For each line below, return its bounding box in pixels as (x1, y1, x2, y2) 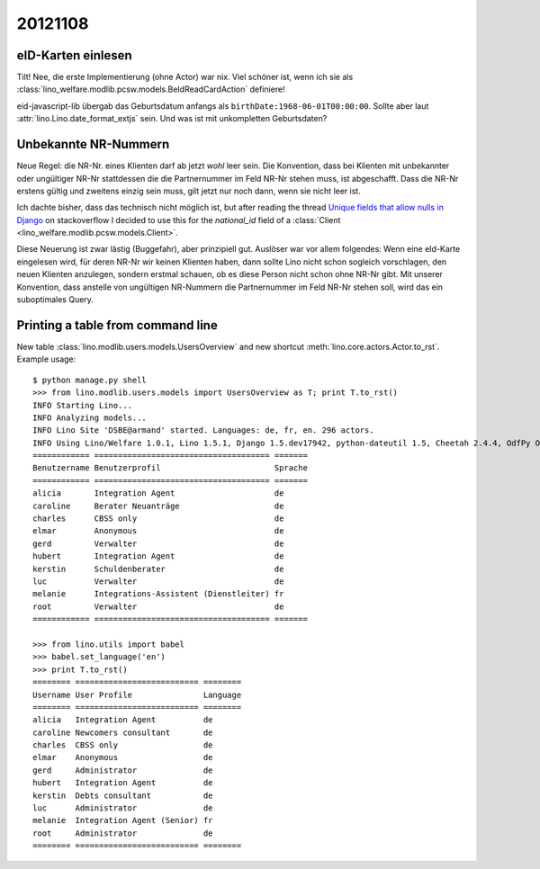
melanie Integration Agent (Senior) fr (32, 815, 213, 826)
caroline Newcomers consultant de (32, 727, 213, 738)
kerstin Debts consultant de (32, 790, 213, 801)
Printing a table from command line (16, 318, 218, 333)
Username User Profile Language (32, 689, 242, 700)
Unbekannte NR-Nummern (16, 137, 170, 152)
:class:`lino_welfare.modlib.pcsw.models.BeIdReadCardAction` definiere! (16, 84, 285, 94)
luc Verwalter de (32, 576, 284, 587)
